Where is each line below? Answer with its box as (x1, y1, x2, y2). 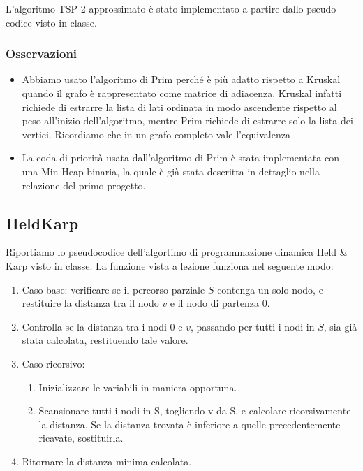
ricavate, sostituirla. (38, 430, 124, 445)
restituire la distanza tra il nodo (22, 296, 159, 310)
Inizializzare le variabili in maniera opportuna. (38, 379, 237, 394)
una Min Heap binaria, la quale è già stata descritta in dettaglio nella (22, 164, 320, 178)
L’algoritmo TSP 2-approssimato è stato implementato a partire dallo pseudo (6, 1, 336, 15)
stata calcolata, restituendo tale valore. (22, 333, 188, 347)
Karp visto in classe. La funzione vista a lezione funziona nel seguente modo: (6, 258, 334, 273)
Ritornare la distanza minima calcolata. (22, 454, 192, 468)
